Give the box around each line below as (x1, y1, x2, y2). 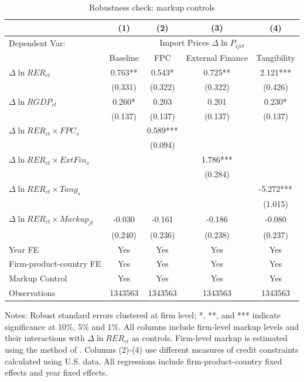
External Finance (186, 51, 248, 64)
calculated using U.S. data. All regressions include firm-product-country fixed (5, 355, 282, 367)
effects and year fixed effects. (5, 366, 108, 378)
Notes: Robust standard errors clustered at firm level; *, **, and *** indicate (5, 309, 281, 321)
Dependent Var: (9, 36, 66, 49)
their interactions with (5, 332, 85, 344)
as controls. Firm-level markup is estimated (132, 332, 288, 344)
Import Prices (159, 36, 209, 49)
